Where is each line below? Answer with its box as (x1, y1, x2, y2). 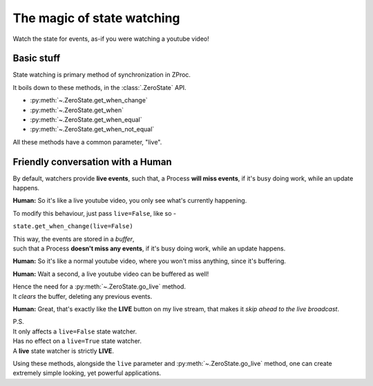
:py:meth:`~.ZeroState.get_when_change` (30, 96, 148, 104)
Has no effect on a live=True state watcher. (12, 337, 142, 345)
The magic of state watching (12, 10, 180, 26)
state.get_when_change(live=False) (12, 222, 134, 230)
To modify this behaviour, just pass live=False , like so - (12, 209, 176, 217)
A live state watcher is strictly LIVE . (12, 347, 114, 355)
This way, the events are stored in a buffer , (12, 235, 135, 243)
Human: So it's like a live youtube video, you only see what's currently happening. (12, 196, 247, 205)
